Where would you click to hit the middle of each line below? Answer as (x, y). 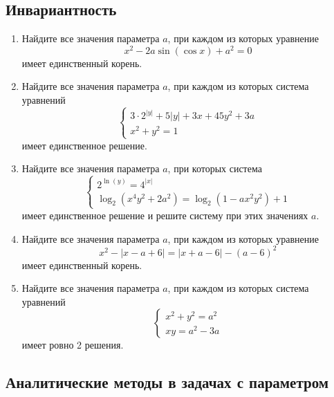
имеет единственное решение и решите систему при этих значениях (165, 215)
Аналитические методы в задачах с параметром (167, 382)
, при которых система (215, 168)
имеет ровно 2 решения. (73, 345)
